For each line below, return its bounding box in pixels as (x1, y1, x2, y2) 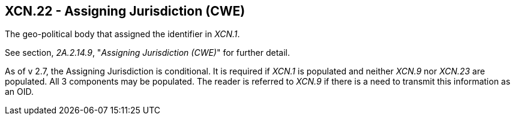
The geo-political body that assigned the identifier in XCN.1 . (5, 29, 240, 40)
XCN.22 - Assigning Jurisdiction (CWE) (5, 4, 245, 19)
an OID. (5, 86, 34, 97)
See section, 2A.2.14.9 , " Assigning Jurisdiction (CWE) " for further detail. (5, 47, 291, 58)
